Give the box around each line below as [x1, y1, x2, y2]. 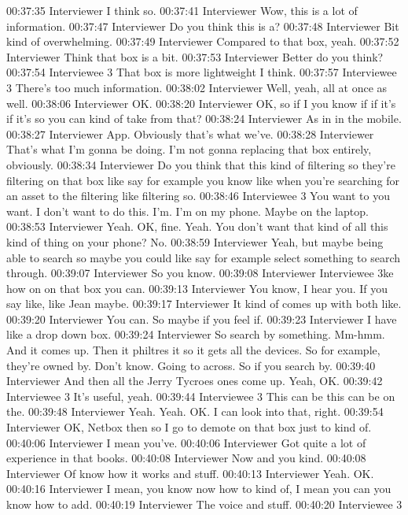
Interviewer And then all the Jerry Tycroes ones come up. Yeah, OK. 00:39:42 [6, 372, 383, 389]
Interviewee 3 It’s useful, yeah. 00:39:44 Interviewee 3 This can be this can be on [6, 387, 395, 404]
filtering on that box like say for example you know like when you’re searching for [6, 172, 400, 188]
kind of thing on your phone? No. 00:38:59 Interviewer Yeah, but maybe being [6, 233, 384, 250]
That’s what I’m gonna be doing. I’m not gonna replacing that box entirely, [6, 141, 372, 157]
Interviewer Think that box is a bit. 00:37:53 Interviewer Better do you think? [6, 48, 384, 65]
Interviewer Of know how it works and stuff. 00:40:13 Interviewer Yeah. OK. [6, 465, 374, 481]
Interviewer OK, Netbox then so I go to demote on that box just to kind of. [6, 419, 372, 435]
